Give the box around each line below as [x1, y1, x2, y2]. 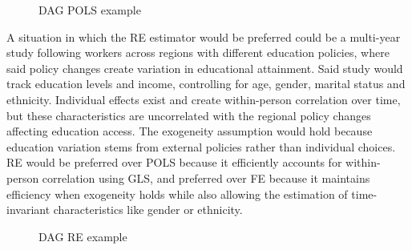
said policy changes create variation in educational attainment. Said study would [6, 59, 403, 76]
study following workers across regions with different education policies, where [6, 44, 390, 61]
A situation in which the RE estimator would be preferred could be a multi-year [6, 28, 401, 45]
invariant [6, 201, 50, 218]
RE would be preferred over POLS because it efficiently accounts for [6, 154, 342, 171]
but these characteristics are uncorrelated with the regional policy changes [6, 107, 371, 123]
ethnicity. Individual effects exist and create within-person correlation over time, [6, 91, 401, 107]
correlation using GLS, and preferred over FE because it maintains [42, 169, 370, 186]
